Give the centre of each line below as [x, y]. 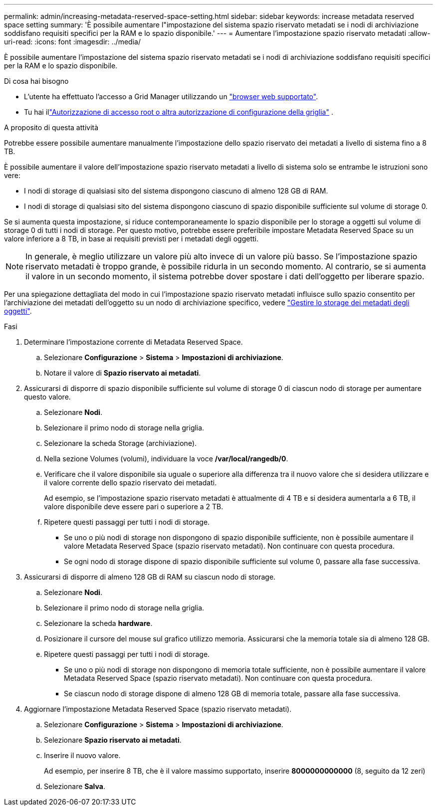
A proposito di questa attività [51, 127]
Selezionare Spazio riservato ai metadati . [113, 740]
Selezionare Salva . [75, 786]
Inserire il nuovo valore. [82, 755]
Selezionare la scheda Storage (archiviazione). [120, 443]
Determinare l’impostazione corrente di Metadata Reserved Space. [133, 342]
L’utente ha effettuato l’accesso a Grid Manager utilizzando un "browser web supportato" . [171, 97]
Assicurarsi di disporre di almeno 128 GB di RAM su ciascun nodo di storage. [150, 577]
